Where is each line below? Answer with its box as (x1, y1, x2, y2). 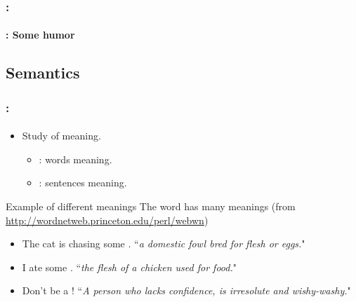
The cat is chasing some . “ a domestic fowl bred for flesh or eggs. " (22, 236, 305, 251)
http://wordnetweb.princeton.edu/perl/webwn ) (6, 212, 209, 227)
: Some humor (6, 27, 75, 42)
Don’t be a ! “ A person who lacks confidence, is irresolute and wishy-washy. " (22, 283, 351, 298)
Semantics (6, 62, 80, 83)
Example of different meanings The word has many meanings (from (6, 199, 296, 214)
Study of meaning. (22, 128, 101, 143)
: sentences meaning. (39, 175, 127, 190)
